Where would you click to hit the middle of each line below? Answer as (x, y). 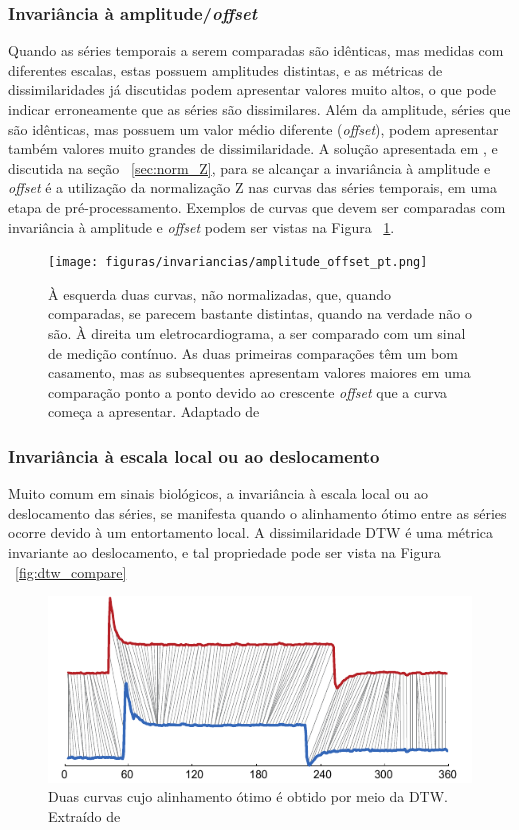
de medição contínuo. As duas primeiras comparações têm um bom (253, 352)
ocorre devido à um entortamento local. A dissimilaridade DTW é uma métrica (251, 532)
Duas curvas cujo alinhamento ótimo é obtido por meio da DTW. (248, 796)
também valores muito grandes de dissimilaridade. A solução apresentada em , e (253, 148)
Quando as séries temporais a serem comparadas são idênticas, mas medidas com (256, 50)
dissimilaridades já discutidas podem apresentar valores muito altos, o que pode (252, 89)
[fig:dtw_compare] (71, 571)
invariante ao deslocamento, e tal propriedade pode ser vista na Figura (224, 551)
